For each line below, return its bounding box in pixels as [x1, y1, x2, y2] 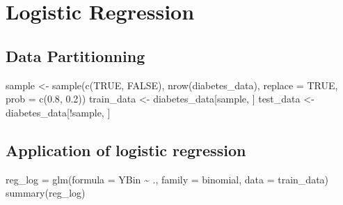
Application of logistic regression [6, 139, 246, 160]
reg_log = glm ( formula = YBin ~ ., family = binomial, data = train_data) [6, 172, 329, 186]
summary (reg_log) [6, 185, 86, 200]
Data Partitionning [6, 45, 145, 66]
